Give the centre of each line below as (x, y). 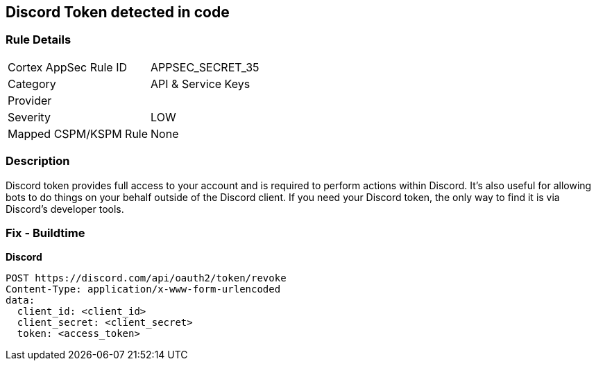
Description (38, 161)
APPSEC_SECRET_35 (205, 67)
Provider (30, 100)
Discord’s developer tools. (65, 209)
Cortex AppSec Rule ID (68, 67)
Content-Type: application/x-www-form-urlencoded (143, 289)
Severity (29, 117)
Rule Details (39, 40)
